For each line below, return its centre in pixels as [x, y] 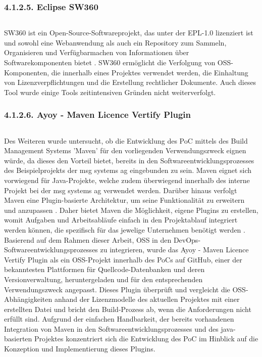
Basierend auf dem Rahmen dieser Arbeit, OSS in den [88, 239]
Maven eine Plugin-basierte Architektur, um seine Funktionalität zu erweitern [124, 200]
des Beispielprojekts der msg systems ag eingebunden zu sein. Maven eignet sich [128, 170]
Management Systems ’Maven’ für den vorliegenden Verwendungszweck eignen [125, 150]
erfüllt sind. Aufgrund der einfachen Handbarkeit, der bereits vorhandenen [119, 319]
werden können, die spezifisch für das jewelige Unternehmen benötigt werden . [125, 229]
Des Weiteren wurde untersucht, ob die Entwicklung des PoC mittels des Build [126, 140]
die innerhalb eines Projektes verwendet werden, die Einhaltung [150, 72]
